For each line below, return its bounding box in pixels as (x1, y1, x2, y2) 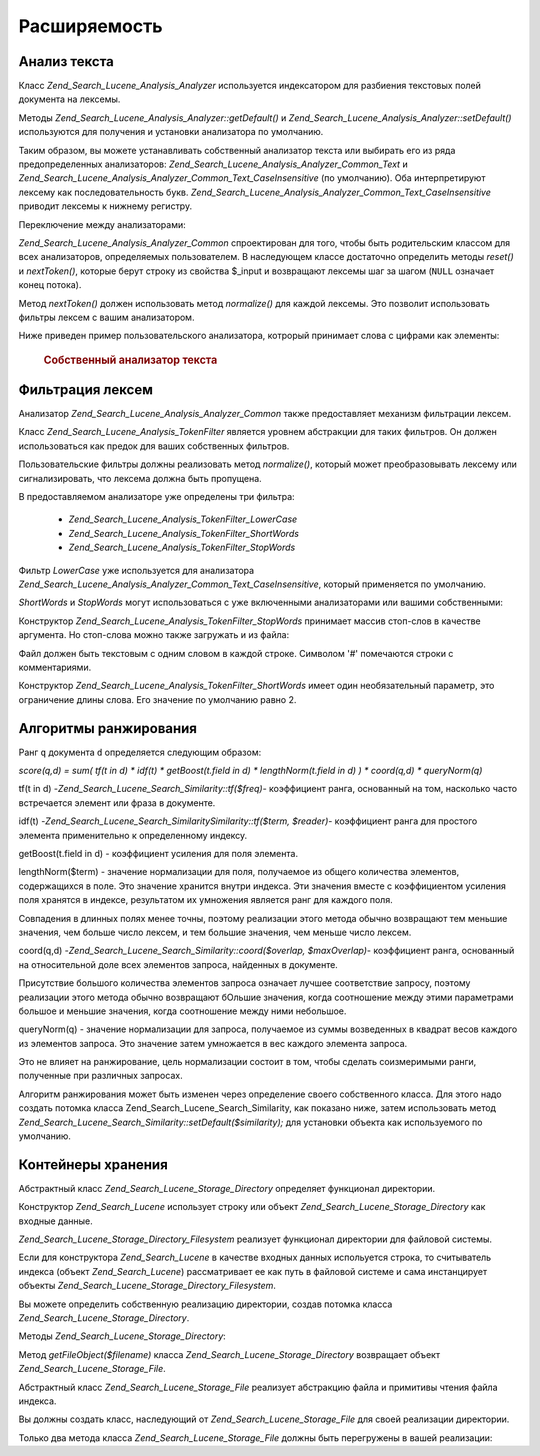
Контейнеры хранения (18, 1156, 169, 1173)
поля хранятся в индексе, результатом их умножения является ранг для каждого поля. (18, 894, 394, 906)
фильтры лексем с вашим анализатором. (18, 311, 195, 323)
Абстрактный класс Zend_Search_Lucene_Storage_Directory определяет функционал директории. (18, 1182, 435, 1194)
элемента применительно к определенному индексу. (18, 829, 248, 841)
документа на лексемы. (18, 93, 121, 105)
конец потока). (18, 279, 82, 291)
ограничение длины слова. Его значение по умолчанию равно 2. (18, 693, 297, 705)
